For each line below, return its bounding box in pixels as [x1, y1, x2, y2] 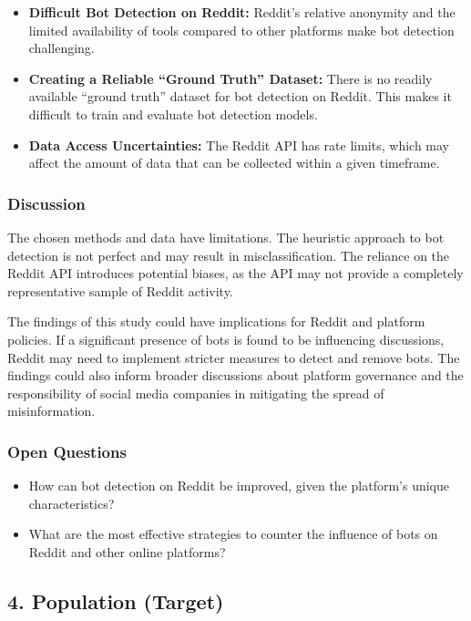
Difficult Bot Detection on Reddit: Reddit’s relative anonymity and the [28, 3, 456, 21]
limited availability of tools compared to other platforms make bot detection [28, 20, 455, 39]
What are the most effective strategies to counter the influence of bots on [28, 524, 438, 543]
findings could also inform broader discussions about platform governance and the [7, 366, 464, 385]
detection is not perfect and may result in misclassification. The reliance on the [7, 245, 450, 264]
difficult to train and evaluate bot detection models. [28, 104, 318, 123]
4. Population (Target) [7, 586, 224, 615]
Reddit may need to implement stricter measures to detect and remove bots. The [7, 347, 460, 367]
